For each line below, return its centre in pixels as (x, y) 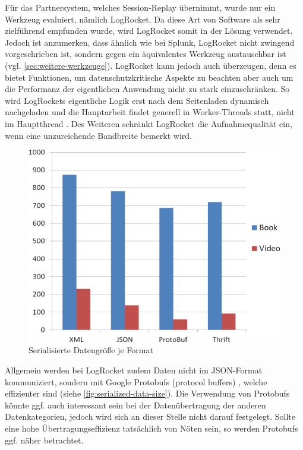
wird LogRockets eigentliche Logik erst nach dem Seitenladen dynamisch (137, 100)
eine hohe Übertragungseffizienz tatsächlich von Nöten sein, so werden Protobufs (151, 428)
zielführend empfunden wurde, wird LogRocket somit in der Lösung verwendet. (149, 31)
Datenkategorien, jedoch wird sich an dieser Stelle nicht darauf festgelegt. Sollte (150, 416)
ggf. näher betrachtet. (44, 440)
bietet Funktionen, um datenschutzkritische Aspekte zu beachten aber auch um (149, 77)
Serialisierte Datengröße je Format (91, 350)
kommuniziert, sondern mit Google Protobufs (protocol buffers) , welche (136, 381)
